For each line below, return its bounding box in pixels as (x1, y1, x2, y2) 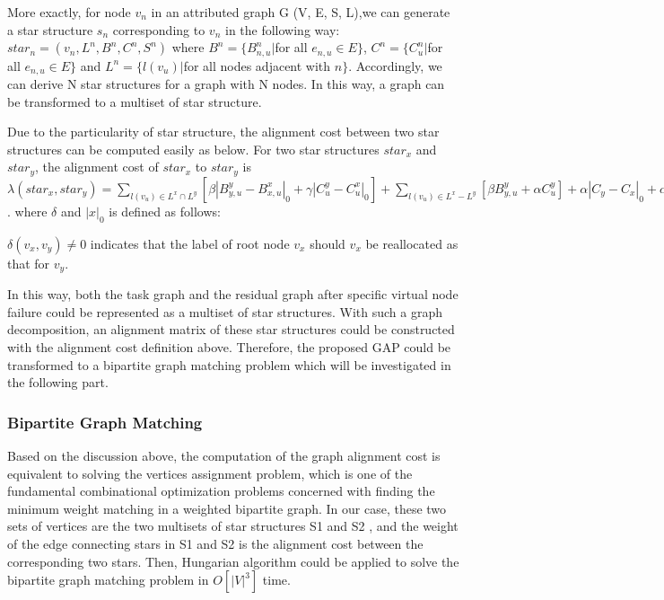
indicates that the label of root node (90, 234, 290, 252)
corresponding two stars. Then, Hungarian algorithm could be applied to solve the (7, 551, 459, 570)
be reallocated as (365, 234, 459, 252)
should (310, 234, 345, 252)
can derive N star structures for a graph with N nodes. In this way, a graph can (7, 75, 445, 93)
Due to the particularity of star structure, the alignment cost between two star (7, 122, 440, 141)
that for (7, 253, 50, 272)
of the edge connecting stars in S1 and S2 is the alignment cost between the (7, 534, 424, 552)
